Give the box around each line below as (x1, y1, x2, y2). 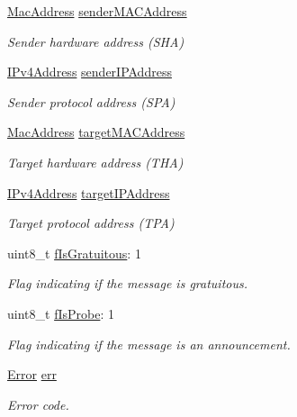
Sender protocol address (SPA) (7, 92, 175, 111)
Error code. (7, 394, 69, 413)
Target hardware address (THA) (7, 152, 184, 171)
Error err (7, 365, 57, 384)
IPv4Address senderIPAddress (7, 62, 172, 81)
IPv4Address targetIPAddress (7, 183, 170, 202)
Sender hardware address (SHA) (7, 32, 184, 50)
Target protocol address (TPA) (7, 213, 175, 232)
